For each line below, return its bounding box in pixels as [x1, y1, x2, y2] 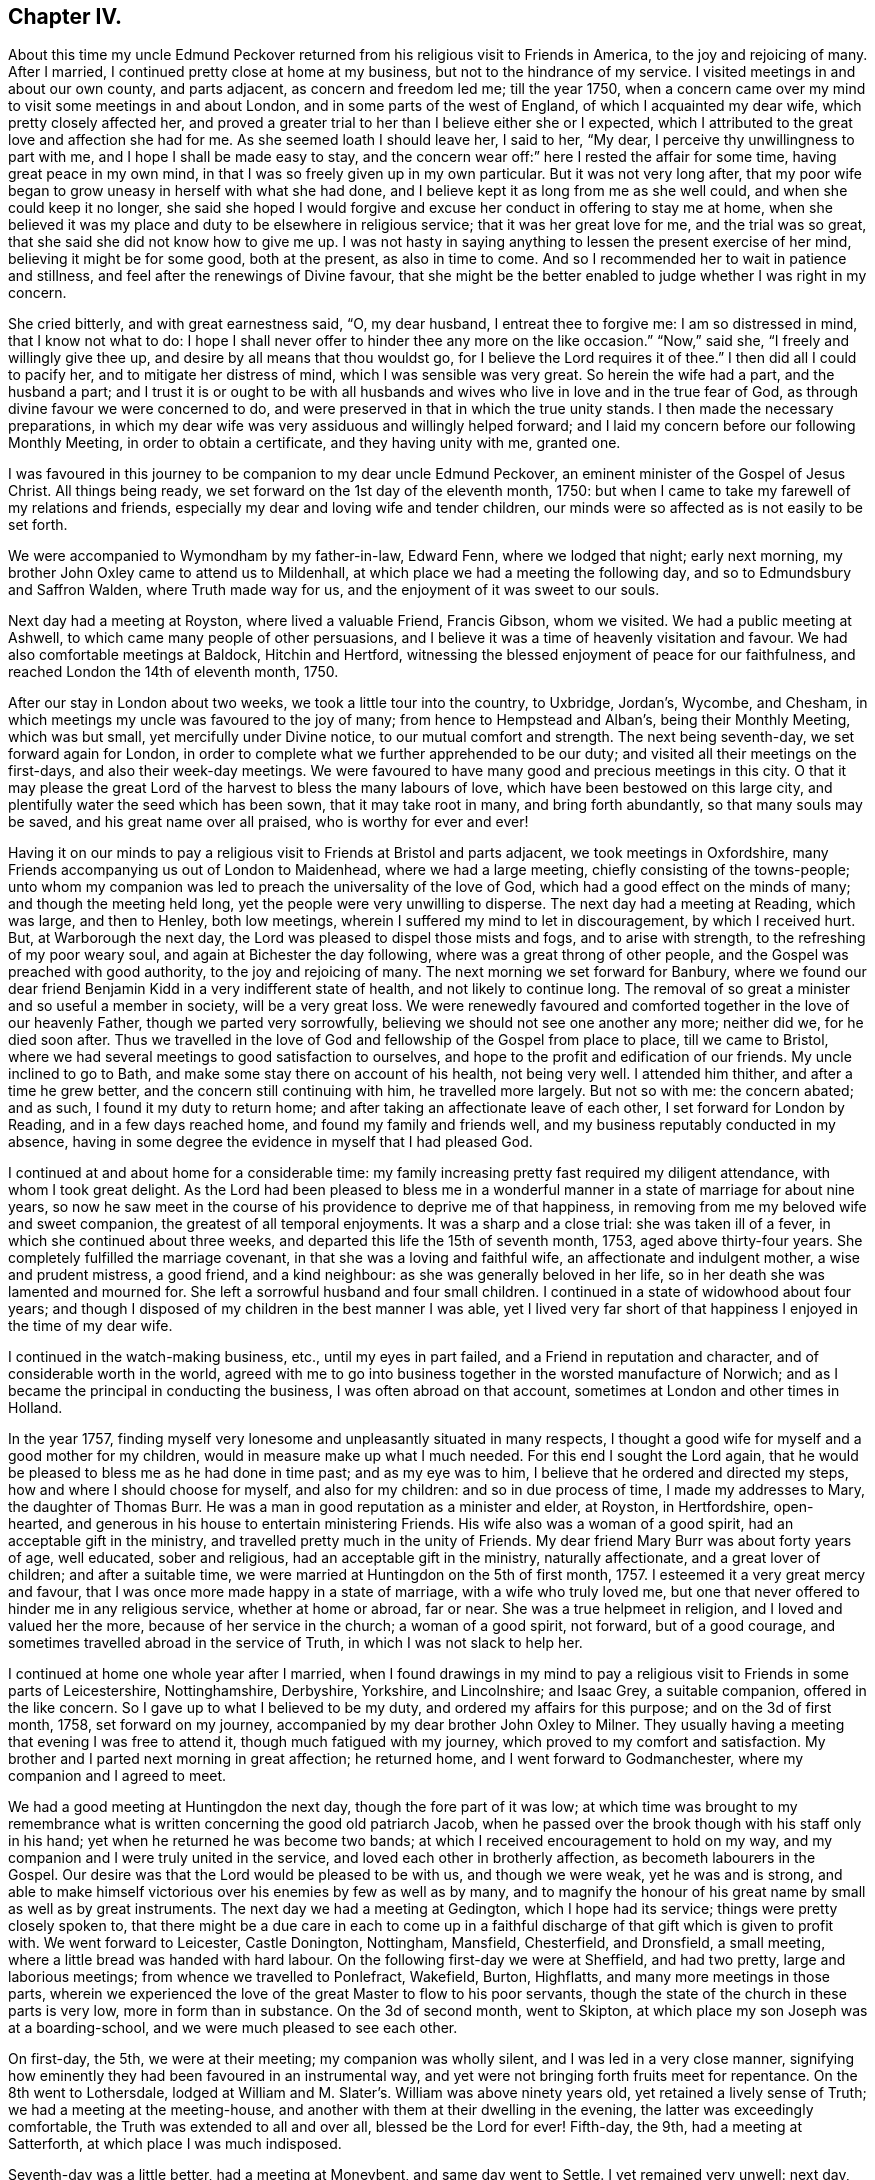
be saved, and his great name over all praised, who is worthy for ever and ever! [8, 813, 529, 831]
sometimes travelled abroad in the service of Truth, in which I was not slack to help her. [8, 1634, 583, 1652]
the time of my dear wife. [8, 1317, 173, 1335]
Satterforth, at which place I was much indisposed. [8, 2135, 342, 2153]
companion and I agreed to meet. [8, 1767, 227, 1785]
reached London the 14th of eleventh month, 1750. [8, 663, 339, 681]
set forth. [8, 516, 68, 534]
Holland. [8, 1399, 63, 1417]
